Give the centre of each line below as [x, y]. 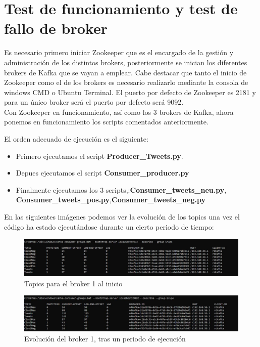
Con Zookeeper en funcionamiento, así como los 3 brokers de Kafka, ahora [119, 112]
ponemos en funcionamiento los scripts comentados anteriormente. [106, 122]
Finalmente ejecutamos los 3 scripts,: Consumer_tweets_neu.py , [121, 189]
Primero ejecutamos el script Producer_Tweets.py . [99, 156]
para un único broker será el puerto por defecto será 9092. [94, 102]
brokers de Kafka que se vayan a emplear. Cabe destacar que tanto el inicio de [125, 72]
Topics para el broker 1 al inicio [73, 283]
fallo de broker [56, 28]
